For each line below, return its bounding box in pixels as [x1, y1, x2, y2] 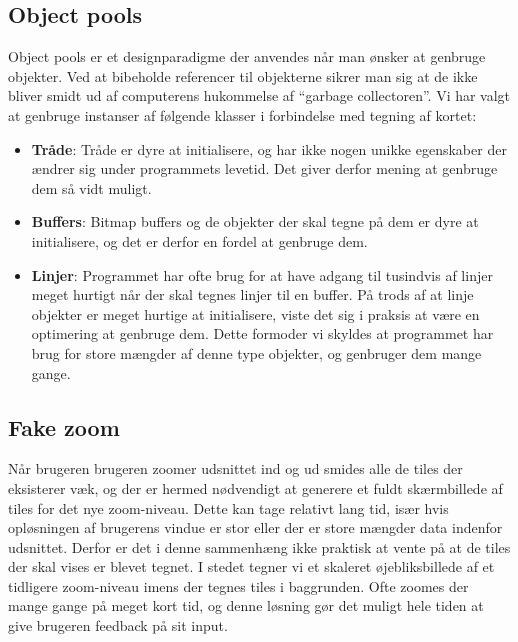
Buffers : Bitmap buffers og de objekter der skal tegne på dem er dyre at [31, 211, 479, 232]
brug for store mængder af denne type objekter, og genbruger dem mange [31, 342, 482, 363]
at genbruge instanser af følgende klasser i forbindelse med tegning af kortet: [8, 104, 477, 125]
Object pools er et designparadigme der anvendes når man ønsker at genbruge [8, 46, 486, 67]
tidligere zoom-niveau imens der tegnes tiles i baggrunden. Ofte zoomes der [8, 575, 469, 596]
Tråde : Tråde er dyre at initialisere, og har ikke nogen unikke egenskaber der [31, 138, 507, 159]
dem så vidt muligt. [31, 177, 152, 198]
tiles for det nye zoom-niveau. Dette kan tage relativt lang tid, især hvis [8, 497, 449, 518]
